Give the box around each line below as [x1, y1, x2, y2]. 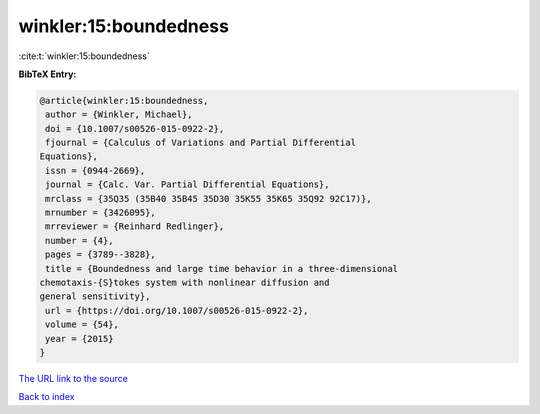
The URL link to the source [18, 372, 129, 384]
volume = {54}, [45, 319, 120, 330]
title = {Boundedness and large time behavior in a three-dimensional [45, 263, 399, 274]
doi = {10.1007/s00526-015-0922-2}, [45, 123, 225, 134]
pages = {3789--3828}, [45, 249, 157, 260]
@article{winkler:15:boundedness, [39, 95, 209, 106]
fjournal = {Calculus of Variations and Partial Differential [45, 137, 357, 149]
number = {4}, [45, 235, 114, 246]
